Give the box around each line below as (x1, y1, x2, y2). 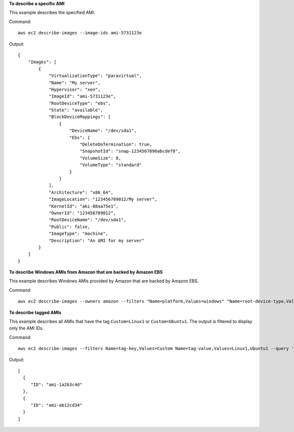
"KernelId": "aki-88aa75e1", (49, 203, 119, 209)
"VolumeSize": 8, (79, 155, 122, 161)
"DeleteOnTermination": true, (79, 142, 152, 147)
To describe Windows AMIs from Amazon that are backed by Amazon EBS (9, 269, 163, 275)
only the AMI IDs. (9, 325, 44, 331)
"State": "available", (49, 107, 103, 113)
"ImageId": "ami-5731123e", (49, 94, 116, 99)
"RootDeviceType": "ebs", (49, 101, 111, 106)
